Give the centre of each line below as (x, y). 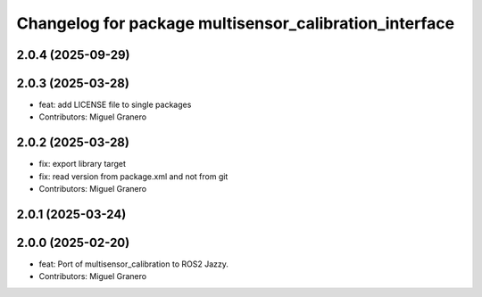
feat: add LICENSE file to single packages (115, 105)
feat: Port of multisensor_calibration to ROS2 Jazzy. (134, 264)
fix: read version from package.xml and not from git (133, 176)
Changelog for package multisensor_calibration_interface (236, 23)
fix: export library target (83, 164)
